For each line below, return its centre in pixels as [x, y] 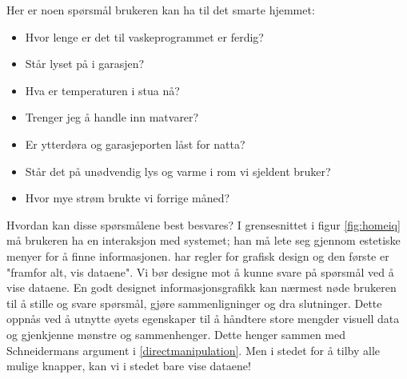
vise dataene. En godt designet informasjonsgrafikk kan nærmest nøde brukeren [202, 287]
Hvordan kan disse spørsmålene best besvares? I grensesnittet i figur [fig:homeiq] [203, 224]
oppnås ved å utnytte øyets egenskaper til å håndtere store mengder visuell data [203, 319]
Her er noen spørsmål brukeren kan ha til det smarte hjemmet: [161, 10]
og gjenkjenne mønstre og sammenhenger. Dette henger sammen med [176, 334]
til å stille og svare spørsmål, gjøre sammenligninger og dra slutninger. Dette [194, 303]
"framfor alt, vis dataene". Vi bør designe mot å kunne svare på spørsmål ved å [200, 271]
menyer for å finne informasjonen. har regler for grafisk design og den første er [198, 255]
